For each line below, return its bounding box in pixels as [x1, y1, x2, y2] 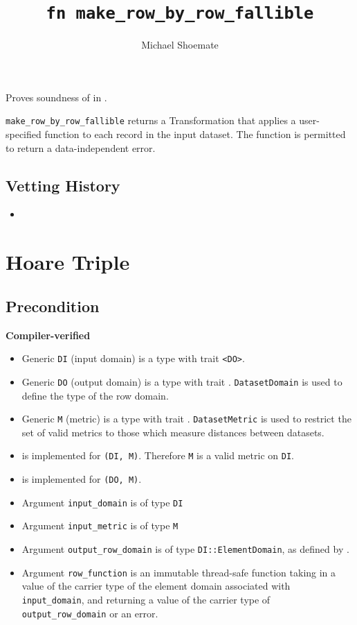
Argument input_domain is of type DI [21, 495, 183, 509]
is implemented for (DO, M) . [21, 472, 142, 486]
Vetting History [6, 174, 120, 196]
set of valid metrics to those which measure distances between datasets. [21, 425, 324, 439]
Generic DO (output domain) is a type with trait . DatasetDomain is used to [21, 374, 342, 388]
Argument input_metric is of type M [21, 518, 178, 533]
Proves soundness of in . [6, 89, 107, 104]
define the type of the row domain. [21, 388, 169, 402]
